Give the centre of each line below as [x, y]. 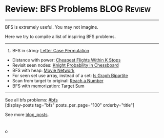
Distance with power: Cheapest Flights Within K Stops [66, 60]
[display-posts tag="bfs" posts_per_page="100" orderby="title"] [70, 105]
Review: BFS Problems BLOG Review [78, 9]
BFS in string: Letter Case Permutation [51, 50]
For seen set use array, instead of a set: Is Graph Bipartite [70, 75]
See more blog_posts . [27, 114]
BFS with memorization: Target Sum [48, 86]
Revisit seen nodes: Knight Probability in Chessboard [65, 65]
